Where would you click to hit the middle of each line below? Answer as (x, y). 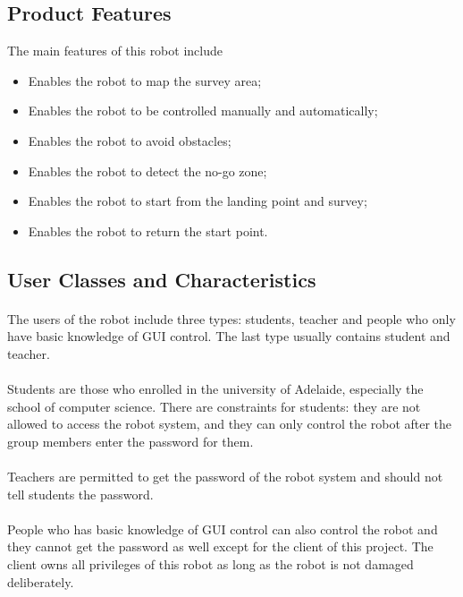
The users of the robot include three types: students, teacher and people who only (231, 318)
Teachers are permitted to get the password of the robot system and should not (225, 477)
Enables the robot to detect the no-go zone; (147, 171)
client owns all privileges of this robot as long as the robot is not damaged (210, 564)
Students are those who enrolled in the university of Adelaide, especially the (215, 389)
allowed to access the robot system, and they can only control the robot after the (230, 424)
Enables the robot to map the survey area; (145, 80)
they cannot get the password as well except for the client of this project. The (220, 546)
